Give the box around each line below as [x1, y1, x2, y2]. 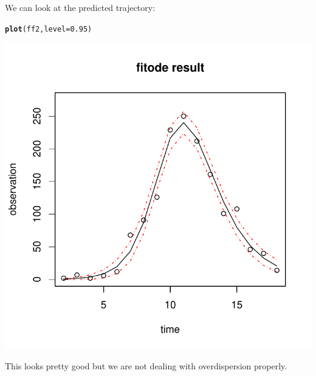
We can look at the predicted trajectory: [5, 1, 156, 13]
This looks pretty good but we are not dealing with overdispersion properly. [5, 359, 287, 372]
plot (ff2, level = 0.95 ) [5, 24, 92, 33]
